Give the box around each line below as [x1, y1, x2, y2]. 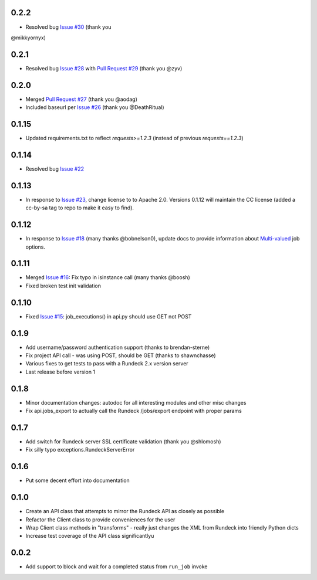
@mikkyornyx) [11, 34, 46, 41]
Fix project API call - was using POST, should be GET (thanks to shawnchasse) [25, 352, 217, 359]
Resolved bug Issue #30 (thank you [25, 23, 112, 30]
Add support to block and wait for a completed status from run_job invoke [25, 563, 208, 570]
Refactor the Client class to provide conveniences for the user [25, 516, 176, 523]
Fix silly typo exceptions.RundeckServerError [25, 446, 135, 453]
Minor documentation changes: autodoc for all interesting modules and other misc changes [25, 399, 247, 406]
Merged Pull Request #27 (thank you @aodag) [25, 96, 138, 103]
